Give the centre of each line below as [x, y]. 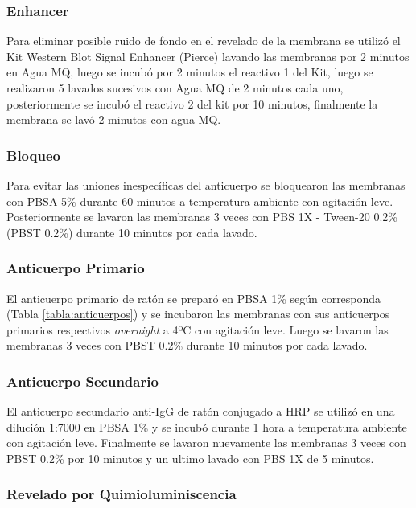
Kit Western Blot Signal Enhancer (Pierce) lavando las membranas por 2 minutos [208, 56]
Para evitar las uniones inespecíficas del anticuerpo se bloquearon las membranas [206, 185]
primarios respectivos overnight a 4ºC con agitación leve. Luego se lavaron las [198, 329]
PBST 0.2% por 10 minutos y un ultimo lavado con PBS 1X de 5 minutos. [190, 458]
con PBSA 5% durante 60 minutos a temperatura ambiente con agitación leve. [200, 201]
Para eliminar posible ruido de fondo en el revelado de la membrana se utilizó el [204, 41]
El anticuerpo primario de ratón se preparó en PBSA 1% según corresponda [194, 298]
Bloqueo [33, 155]
